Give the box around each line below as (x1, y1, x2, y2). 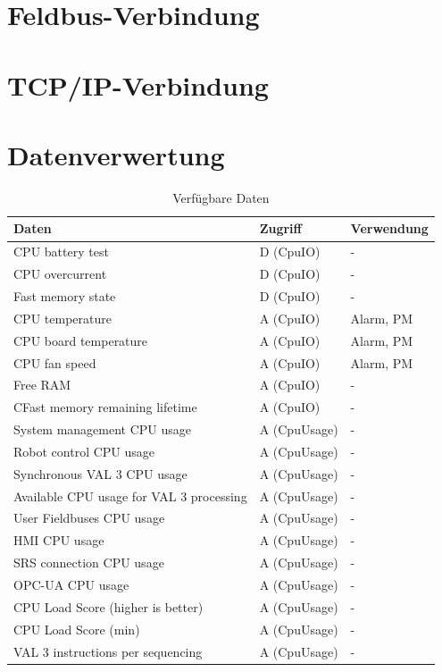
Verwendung (350, 219, 429, 238)
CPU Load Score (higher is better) (13, 597, 204, 616)
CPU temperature (13, 308, 112, 327)
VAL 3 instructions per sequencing (13, 642, 203, 660)
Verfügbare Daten (172, 188, 270, 206)
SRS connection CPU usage (13, 553, 164, 572)
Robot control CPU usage (13, 441, 155, 460)
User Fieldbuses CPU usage (13, 508, 165, 527)
